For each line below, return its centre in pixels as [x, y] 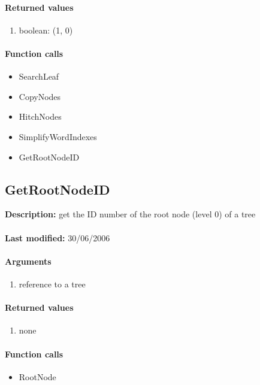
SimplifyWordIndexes [58, 136]
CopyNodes [40, 96]
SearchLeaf [39, 76]
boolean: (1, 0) [46, 30]
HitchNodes [40, 116]
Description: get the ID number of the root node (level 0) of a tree [130, 214]
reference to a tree [52, 284]
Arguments [28, 261]
